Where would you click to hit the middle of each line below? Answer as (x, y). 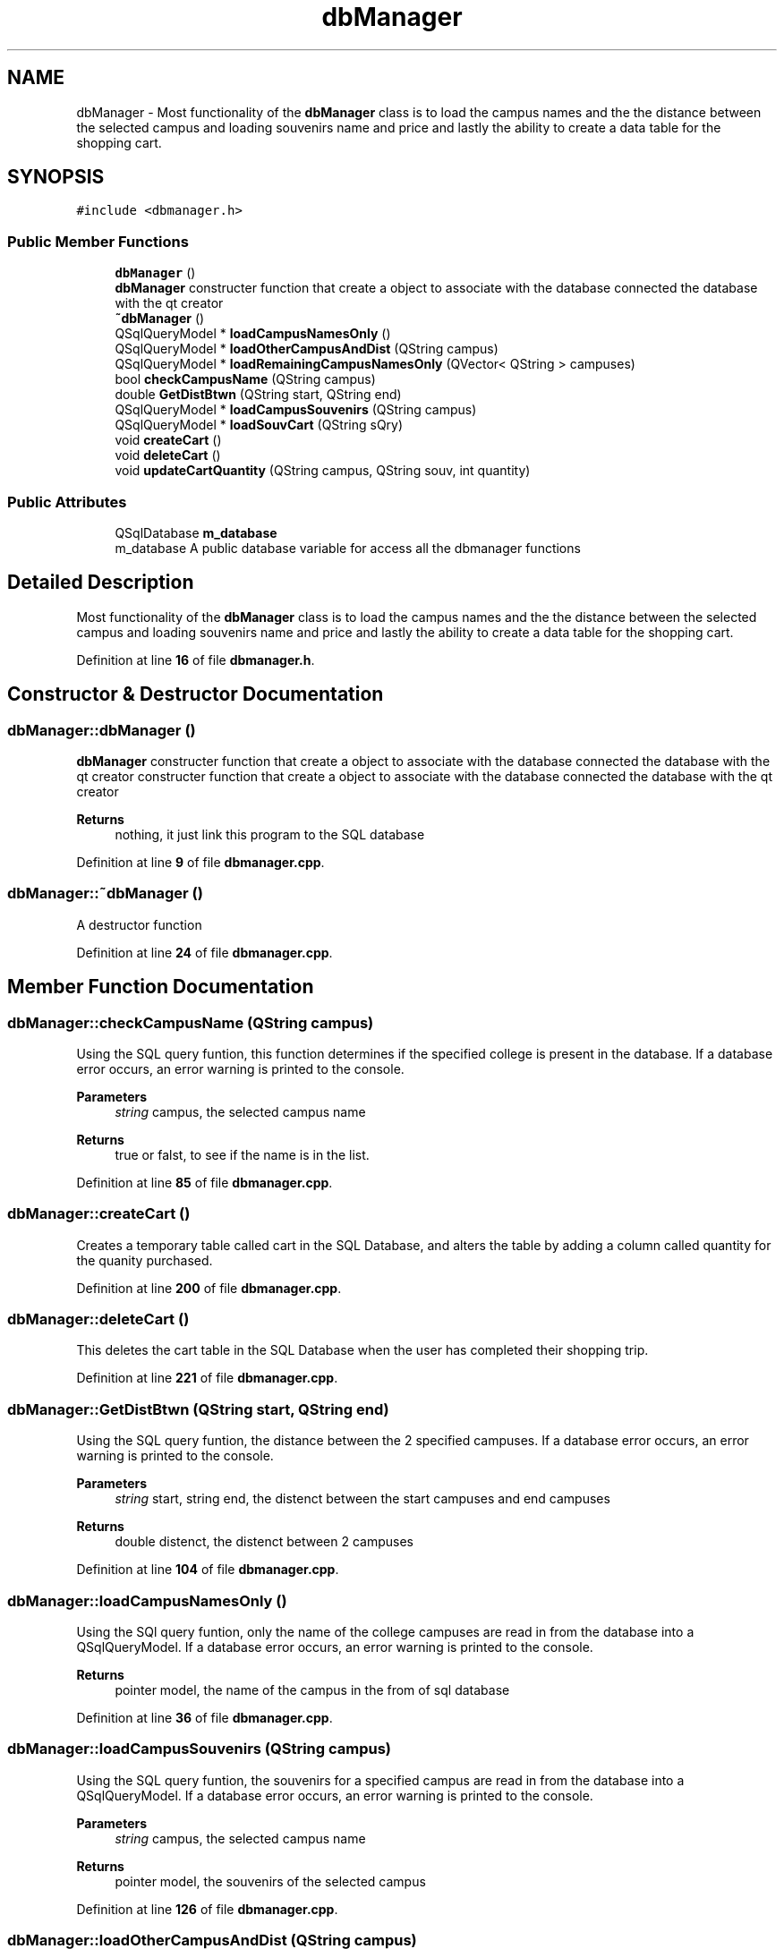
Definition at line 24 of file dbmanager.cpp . (205, 952)
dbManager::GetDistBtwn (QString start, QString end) (198, 1409)
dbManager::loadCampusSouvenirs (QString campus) (200, 1749)
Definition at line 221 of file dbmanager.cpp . (207, 1378)
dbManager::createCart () (99, 1214)
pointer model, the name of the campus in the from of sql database (312, 1689)
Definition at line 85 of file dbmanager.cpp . (205, 1182)
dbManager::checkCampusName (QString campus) (191, 1022)
